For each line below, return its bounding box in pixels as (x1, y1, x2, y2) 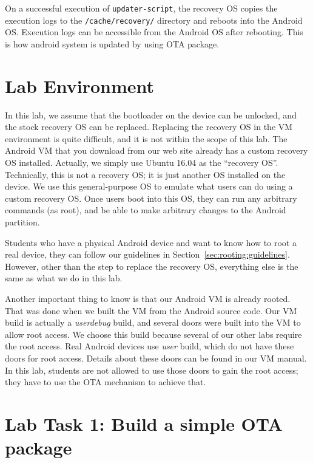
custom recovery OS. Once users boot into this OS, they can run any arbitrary (5, 191, 297, 204)
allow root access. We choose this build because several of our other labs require (5, 328, 302, 340)
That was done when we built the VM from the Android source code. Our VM (5, 304, 297, 317)
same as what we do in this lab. (5, 272, 123, 284)
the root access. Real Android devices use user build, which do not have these (5, 340, 294, 352)
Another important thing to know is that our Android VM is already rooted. (5, 292, 291, 304)
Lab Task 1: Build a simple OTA (5, 411, 283, 436)
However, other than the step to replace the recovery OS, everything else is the (5, 259, 298, 272)
